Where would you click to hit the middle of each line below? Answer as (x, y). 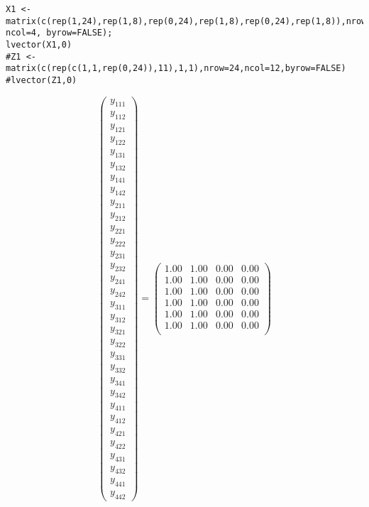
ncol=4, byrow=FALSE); (59, 33)
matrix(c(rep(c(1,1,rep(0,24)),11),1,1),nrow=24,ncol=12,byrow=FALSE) (176, 69)
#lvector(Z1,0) (42, 80)
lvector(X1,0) (39, 44)
